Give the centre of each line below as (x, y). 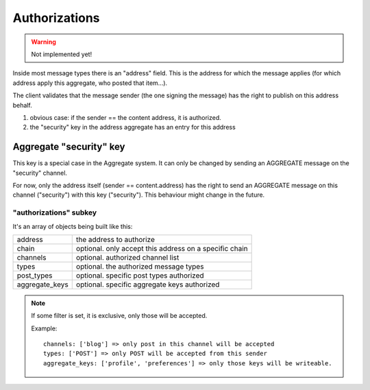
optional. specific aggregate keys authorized (148, 284)
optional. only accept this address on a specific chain (162, 248)
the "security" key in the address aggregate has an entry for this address (133, 127)
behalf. (22, 105)
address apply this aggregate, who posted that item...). (90, 83)
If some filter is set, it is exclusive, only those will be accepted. (119, 316)
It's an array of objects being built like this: (73, 226)
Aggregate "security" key (69, 147)
